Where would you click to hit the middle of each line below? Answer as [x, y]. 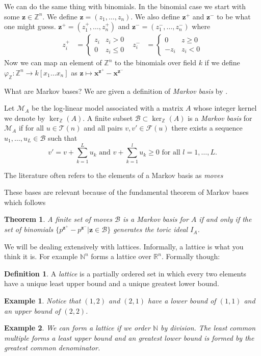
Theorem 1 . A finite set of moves [58, 219]
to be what [234, 16]
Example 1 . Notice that [43, 301]
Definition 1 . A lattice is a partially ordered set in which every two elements [125, 273]
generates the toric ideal [151, 229]
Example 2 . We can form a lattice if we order [77, 328]
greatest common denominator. [52, 348]
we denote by [25, 118]
